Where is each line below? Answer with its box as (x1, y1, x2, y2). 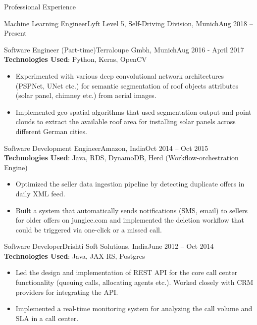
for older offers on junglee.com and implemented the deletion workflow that (15, 215, 244, 225)
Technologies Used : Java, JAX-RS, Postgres (4, 250, 145, 261)
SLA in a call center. (15, 313, 79, 323)
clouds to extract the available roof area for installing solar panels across (15, 116, 236, 127)
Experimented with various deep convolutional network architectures (15, 70, 224, 81)
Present (4, 28, 27, 38)
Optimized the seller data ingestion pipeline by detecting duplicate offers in (15, 179, 245, 189)
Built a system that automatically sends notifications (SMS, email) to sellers (15, 205, 248, 215)
